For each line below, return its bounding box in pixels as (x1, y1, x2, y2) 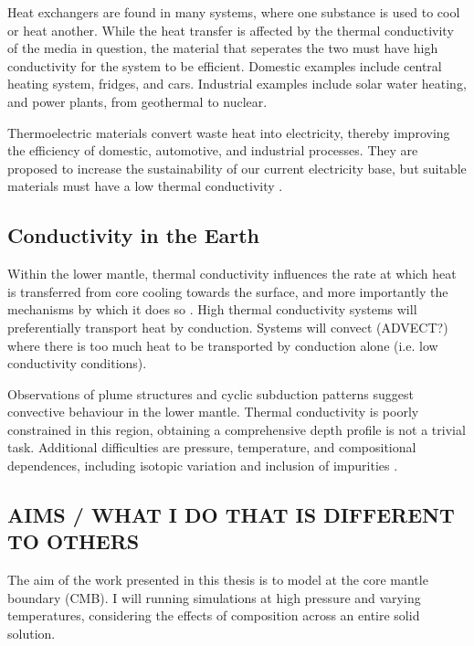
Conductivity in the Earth (7, 221, 260, 249)
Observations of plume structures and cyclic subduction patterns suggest (7, 384, 414, 403)
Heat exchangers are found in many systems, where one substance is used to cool (7, 3, 460, 21)
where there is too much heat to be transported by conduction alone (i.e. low (7, 335, 438, 355)
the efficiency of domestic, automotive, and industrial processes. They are (7, 141, 418, 160)
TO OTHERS (7, 527, 140, 556)
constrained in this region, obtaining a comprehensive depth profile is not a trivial (7, 419, 466, 439)
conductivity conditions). (7, 354, 147, 373)
